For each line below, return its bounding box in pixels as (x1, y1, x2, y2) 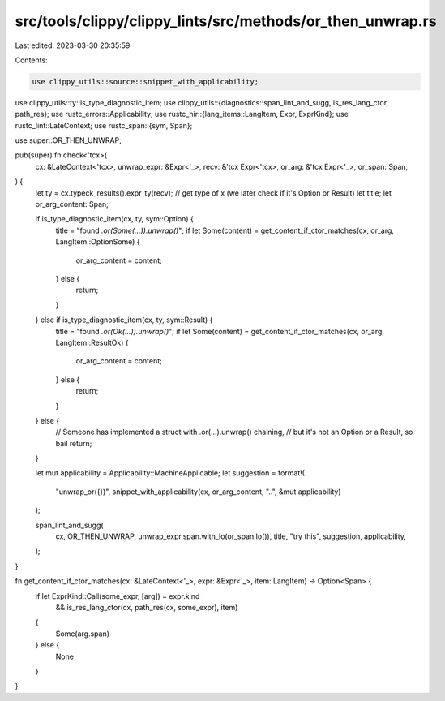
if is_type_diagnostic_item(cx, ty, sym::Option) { (35, 214, 194, 224)
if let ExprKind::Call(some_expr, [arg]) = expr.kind (35, 591, 200, 600)
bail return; (55, 438, 92, 448)
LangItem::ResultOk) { (55, 338, 129, 347)
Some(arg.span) (55, 629, 109, 639)
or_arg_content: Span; (35, 200, 109, 209)
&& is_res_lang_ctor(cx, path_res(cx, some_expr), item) (55, 602, 238, 612)
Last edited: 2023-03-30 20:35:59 (15, 41, 131, 50)
